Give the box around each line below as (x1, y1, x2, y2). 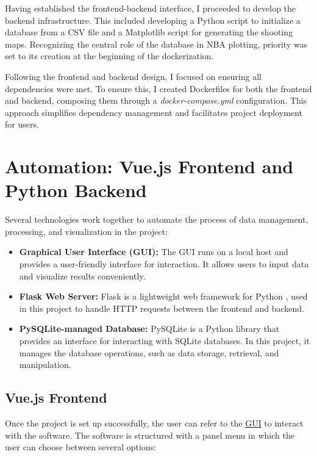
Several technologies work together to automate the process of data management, (5, 213, 308, 226)
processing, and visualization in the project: (5, 225, 168, 237)
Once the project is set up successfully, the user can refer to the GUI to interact (5, 416, 304, 429)
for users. (5, 118, 39, 131)
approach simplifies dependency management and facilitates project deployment (5, 106, 302, 118)
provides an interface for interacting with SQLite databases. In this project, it (19, 334, 310, 347)
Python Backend (5, 178, 147, 203)
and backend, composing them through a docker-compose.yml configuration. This (5, 94, 307, 107)
